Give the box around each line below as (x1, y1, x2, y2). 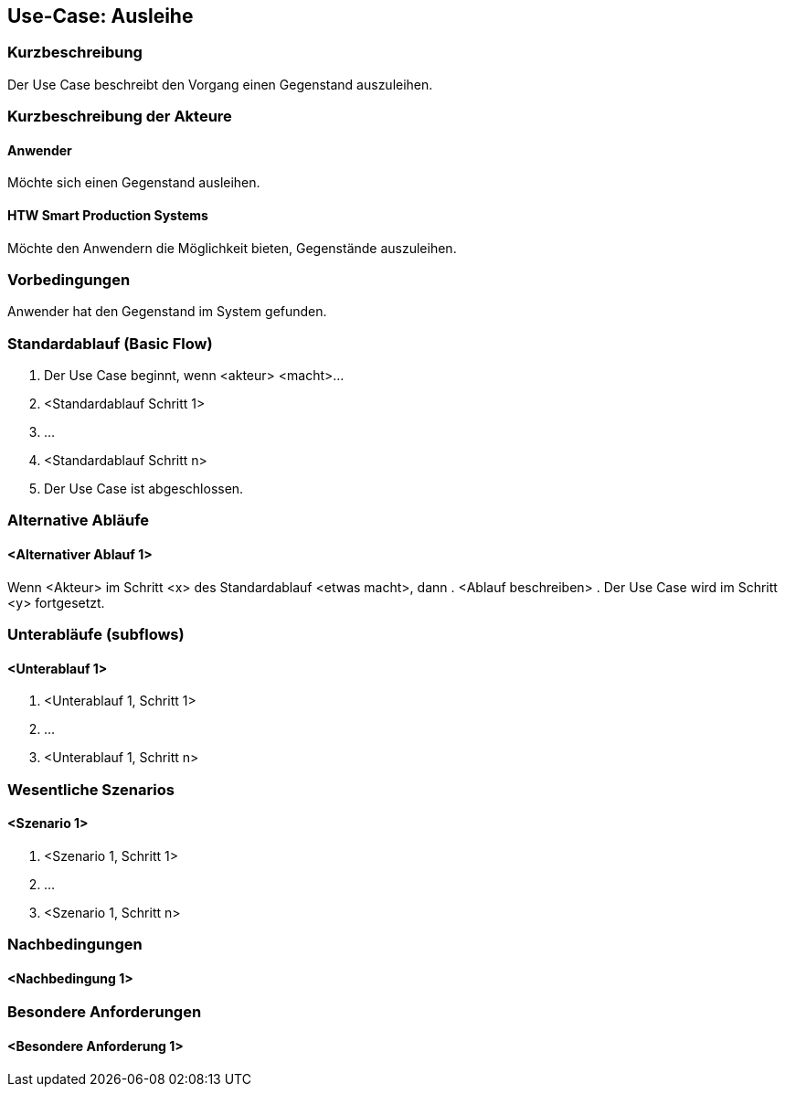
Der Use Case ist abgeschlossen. (44, 481, 244, 497)
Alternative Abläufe (7, 511, 150, 530)
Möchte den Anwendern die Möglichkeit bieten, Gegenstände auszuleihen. (7, 239, 457, 256)
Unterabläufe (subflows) (7, 625, 185, 644)
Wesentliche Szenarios (7, 780, 175, 799)
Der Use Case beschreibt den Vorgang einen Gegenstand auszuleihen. (7, 76, 433, 92)
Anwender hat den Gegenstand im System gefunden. (7, 303, 327, 320)
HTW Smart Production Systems (7, 207, 208, 223)
